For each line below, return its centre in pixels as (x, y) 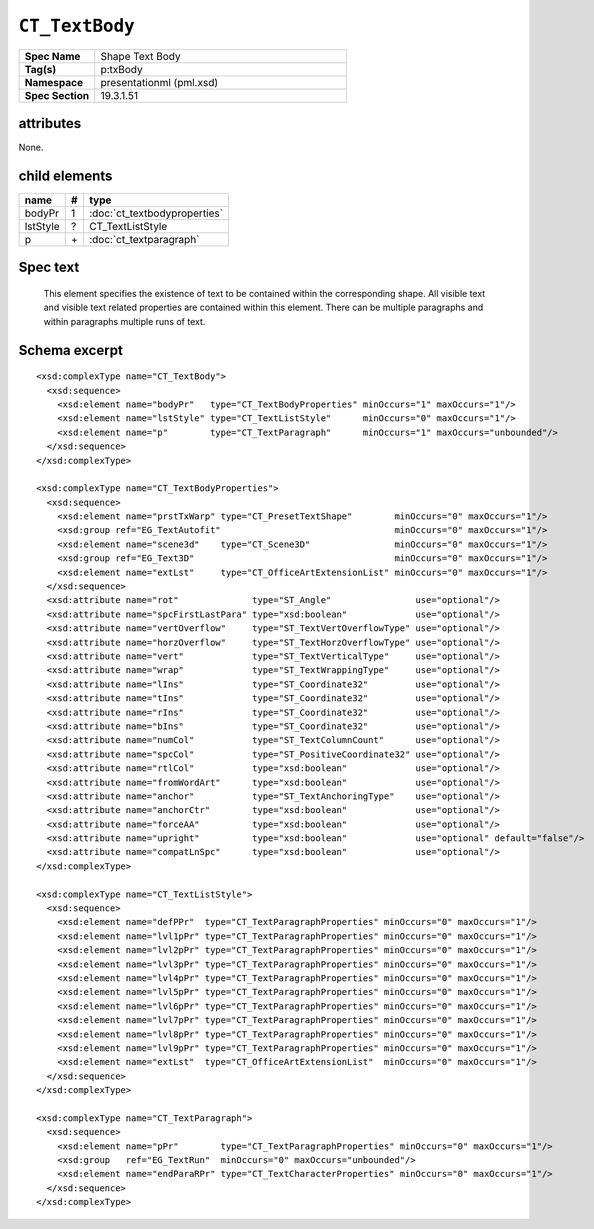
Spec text (49, 267)
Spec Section (57, 95)
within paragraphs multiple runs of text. (124, 321)
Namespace (54, 82)
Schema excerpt (71, 350)
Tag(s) (40, 69)
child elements (65, 175)
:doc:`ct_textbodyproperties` (156, 213)
